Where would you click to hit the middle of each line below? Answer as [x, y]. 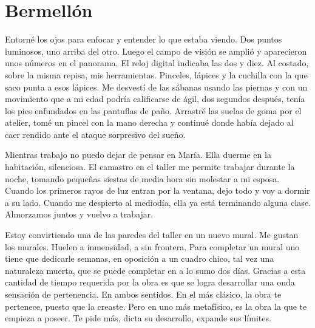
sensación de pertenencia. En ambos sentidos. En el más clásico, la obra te [143, 294]
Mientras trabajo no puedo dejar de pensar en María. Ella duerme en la [138, 155]
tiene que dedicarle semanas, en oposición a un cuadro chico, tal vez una [140, 258]
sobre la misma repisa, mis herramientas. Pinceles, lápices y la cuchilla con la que [156, 74]
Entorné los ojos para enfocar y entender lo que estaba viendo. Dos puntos [144, 39]
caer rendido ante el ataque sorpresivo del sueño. [95, 134]
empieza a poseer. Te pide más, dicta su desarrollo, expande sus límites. [138, 318]
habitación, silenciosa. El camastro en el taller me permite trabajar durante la [150, 167]
